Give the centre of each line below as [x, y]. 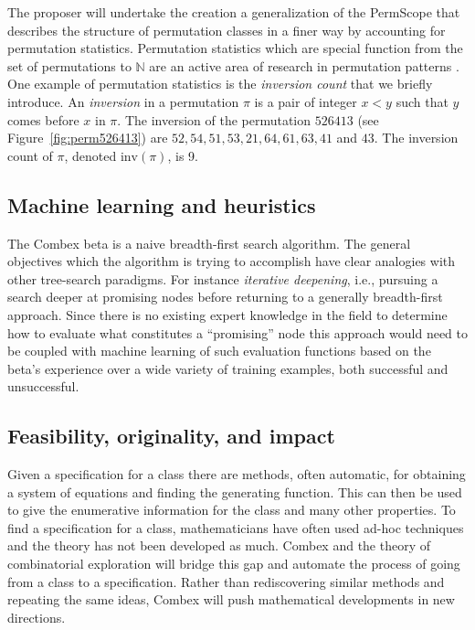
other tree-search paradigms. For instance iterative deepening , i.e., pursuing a [223, 278]
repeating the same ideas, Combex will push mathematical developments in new [231, 599]
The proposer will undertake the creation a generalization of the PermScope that [234, 12]
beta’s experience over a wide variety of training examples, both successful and [228, 368]
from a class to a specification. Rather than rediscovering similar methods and [226, 581]
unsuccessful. [43, 386]
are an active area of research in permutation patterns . [304, 65]
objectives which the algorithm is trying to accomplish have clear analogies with [232, 261]
